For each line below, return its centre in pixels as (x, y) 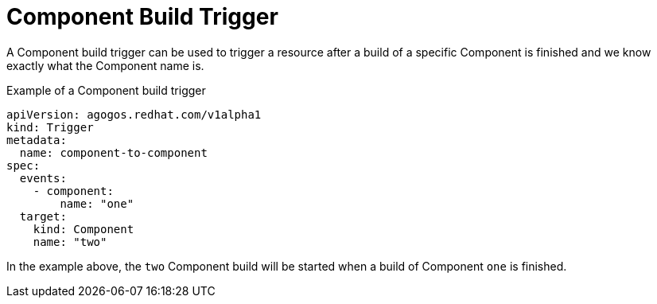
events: (43, 178)
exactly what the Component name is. (105, 65)
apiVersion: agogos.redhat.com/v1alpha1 (134, 114)
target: (43, 216)
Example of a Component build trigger (106, 90)
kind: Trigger (50, 127)
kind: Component (84, 229)
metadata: (37, 140)
